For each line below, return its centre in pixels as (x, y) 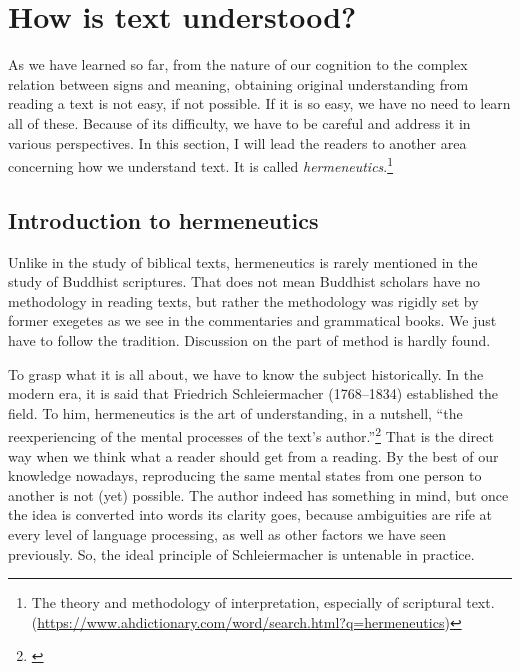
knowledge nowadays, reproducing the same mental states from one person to (245, 475)
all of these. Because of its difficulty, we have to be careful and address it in (239, 122)
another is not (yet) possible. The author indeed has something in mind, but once (258, 494)
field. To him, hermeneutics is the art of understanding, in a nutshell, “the (235, 412)
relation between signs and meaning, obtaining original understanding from (238, 83)
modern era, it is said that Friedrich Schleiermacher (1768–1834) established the (253, 393)
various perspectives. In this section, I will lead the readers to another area (237, 142)
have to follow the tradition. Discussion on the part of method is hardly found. (249, 339)
